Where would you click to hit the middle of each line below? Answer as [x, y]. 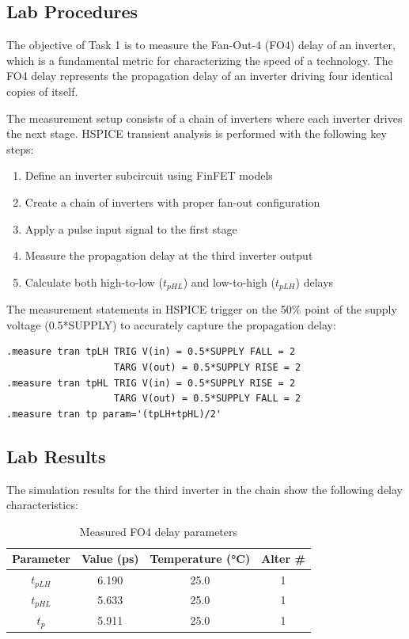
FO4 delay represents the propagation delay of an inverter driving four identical [200, 76]
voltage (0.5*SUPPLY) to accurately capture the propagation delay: [171, 324]
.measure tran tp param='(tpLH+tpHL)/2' [114, 414]
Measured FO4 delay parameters [159, 531]
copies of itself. [42, 91]
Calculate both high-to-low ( [94, 281]
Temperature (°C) [200, 559]
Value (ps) [110, 559]
